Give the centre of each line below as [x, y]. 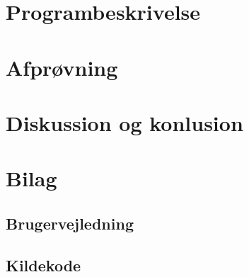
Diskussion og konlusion [124, 122]
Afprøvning [62, 67]
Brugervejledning [70, 223]
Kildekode [44, 265]
